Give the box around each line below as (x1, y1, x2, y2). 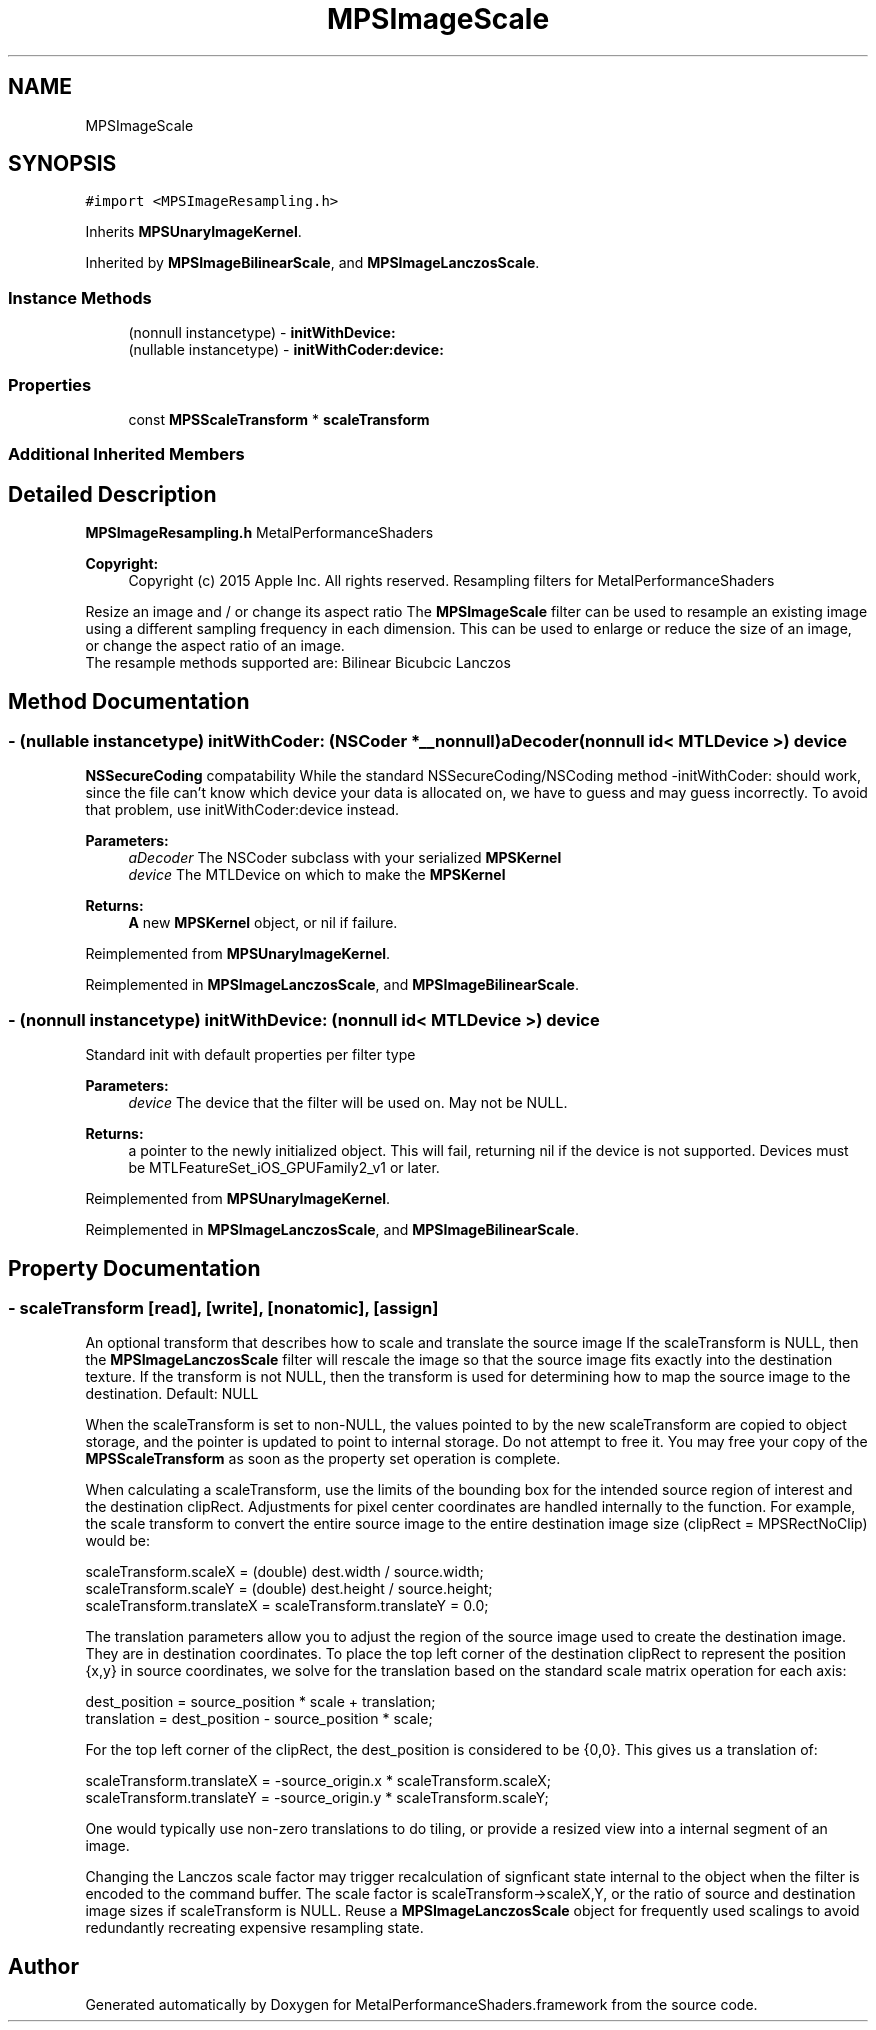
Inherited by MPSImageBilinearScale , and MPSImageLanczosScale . (85, 254, 540, 272)
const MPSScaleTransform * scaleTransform (128, 410, 430, 428)
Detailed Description (8, 481, 217, 507)
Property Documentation (8, 1255, 261, 1281)
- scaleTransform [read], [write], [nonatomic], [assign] (8, 1297, 439, 1318)
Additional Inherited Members (8, 444, 245, 465)
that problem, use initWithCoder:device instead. (85, 801, 400, 819)
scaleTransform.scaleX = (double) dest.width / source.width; (85, 1563, 484, 1581)
